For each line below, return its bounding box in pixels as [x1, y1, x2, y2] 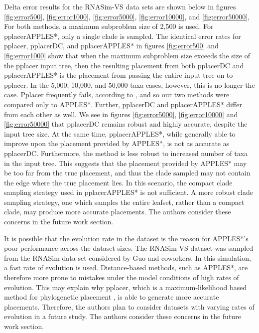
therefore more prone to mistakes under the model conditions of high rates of [4, 272, 239, 283]
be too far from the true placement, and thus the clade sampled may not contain [4, 167, 251, 178]
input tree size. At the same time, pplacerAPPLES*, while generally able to [4, 128, 236, 139]
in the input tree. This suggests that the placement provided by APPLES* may [4, 158, 247, 168]
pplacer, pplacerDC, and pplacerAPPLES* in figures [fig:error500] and [4, 40, 219, 51]
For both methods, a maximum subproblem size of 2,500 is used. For [4, 21, 214, 31]
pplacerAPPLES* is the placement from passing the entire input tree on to [4, 70, 233, 80]
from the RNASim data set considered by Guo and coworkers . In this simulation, [4, 252, 251, 263]
